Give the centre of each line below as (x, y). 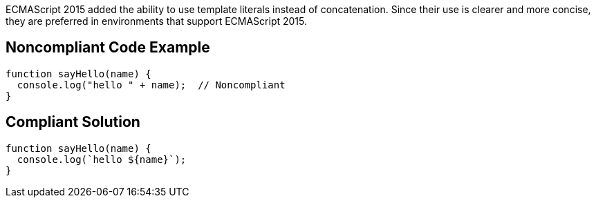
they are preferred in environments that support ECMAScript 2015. (157, 21)
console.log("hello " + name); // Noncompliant (151, 85)
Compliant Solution (73, 122)
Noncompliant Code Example (108, 48)
